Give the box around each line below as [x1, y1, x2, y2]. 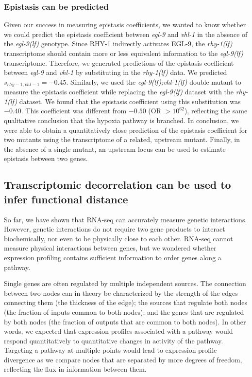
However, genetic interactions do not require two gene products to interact [4, 224, 225, 234]
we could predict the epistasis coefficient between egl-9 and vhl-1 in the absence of [4, 29, 248, 39]
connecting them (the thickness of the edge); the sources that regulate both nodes [4, 297, 247, 307]
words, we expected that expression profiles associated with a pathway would [4, 326, 233, 336]
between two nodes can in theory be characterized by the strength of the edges [4, 287, 238, 298]
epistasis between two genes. [4, 153, 88, 163]
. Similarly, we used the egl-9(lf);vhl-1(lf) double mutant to [66, 76, 241, 87]
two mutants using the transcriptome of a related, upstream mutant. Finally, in [4, 134, 240, 144]
